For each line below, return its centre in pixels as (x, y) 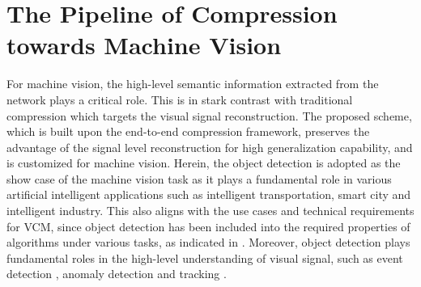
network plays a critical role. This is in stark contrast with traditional (180, 99)
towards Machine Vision (144, 45)
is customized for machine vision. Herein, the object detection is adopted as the (204, 163)
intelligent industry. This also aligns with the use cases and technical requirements (210, 211)
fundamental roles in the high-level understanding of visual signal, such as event (205, 257)
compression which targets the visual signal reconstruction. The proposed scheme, (209, 115)
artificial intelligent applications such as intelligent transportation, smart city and (209, 194)
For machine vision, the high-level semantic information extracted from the (193, 84)
